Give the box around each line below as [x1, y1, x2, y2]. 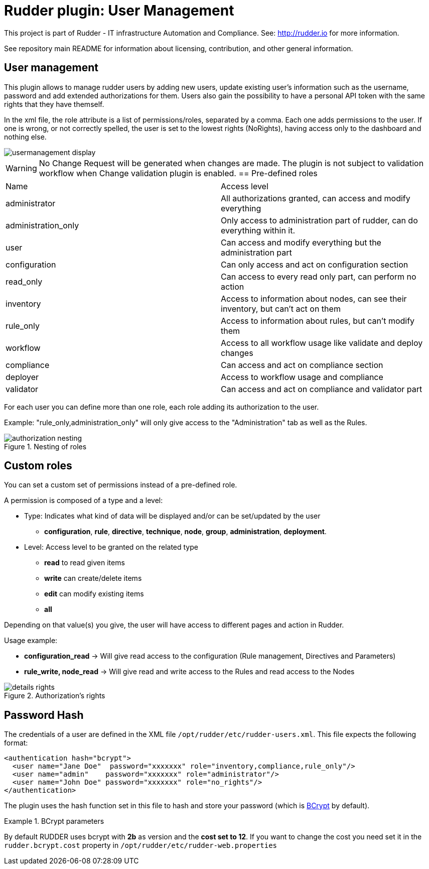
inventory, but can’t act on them [221, 303, 341, 314]
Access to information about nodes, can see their [221, 293, 407, 304]
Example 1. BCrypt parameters [4, 817, 104, 826]
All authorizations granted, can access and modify [221, 193, 410, 203]
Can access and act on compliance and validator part [221, 384, 422, 394]
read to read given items [44, 558, 125, 567]
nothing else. [4, 132, 47, 141]
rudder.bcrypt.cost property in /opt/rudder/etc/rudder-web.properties [4, 841, 277, 850]
